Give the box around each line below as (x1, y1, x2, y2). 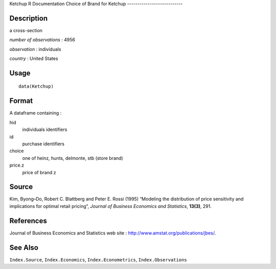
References (9, 217, 47, 225)
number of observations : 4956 (9, 37, 76, 43)
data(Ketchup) (18, 84, 54, 89)
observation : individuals (9, 46, 61, 52)
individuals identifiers (22, 126, 67, 132)
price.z (9, 162, 25, 168)
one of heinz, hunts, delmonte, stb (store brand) (22, 155, 123, 161)
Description (9, 14, 48, 22)
